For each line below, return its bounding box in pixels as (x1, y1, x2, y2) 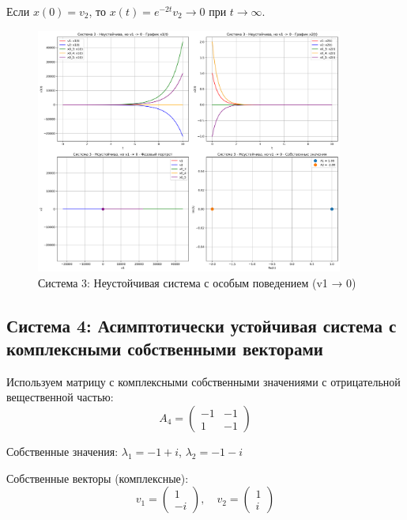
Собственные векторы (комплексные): (6, 469, 189, 486)
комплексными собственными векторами (6, 336, 323, 361)
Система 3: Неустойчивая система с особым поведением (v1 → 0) (38, 274, 356, 290)
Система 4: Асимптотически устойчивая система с (6, 313, 397, 337)
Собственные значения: (6, 443, 119, 460)
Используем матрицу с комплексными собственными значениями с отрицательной (6, 373, 401, 389)
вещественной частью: (6, 389, 114, 405)
